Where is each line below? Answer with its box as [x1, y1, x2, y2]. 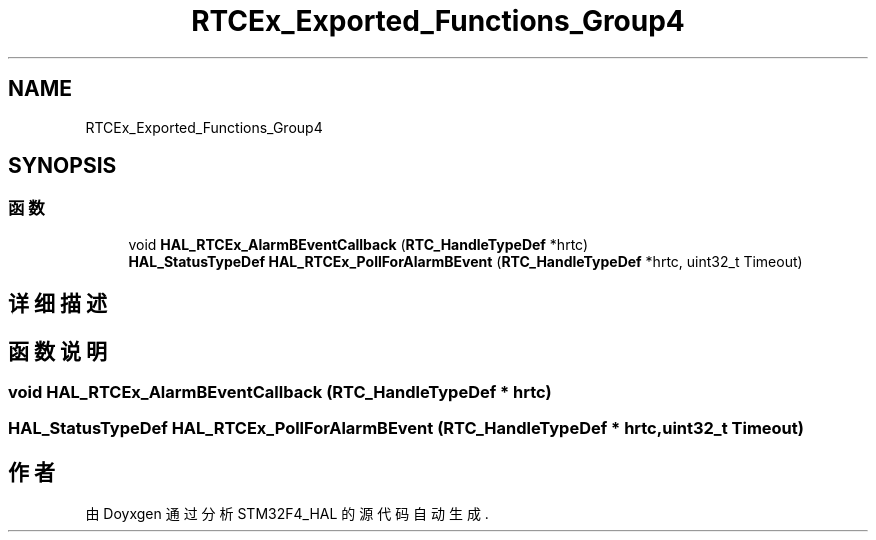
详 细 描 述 [8, 291, 107, 317]
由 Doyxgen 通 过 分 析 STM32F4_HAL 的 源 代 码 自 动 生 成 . [85, 505, 489, 523]
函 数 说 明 [8, 338, 107, 364]
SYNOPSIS [8, 153, 117, 179]
